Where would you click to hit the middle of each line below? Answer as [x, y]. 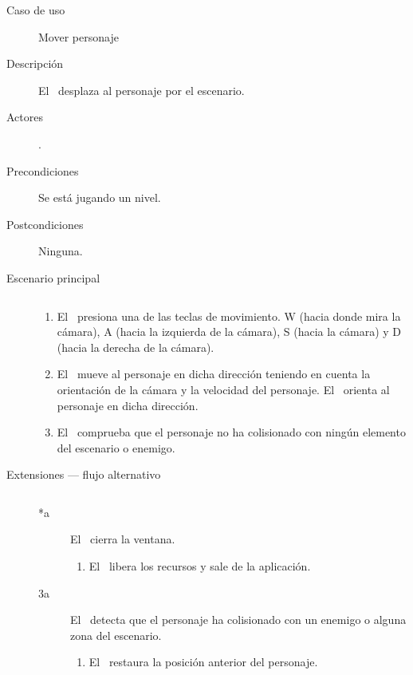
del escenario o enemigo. [116, 447]
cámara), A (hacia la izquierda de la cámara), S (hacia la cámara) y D [229, 332]
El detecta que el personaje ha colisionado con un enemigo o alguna [238, 620]
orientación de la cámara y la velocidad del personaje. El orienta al [223, 389]
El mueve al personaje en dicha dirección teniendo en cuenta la [214, 374]
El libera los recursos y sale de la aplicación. [200, 566]
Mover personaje [79, 36]
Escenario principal [53, 277]
